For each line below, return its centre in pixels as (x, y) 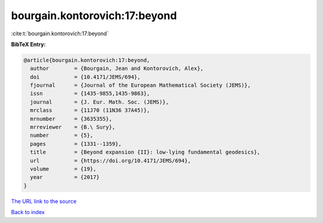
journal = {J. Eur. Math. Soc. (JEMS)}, (100, 102)
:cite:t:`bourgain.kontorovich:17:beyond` (60, 33)
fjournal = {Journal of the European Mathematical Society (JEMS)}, (141, 85)
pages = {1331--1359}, (76, 144)
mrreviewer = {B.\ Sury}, (73, 127)
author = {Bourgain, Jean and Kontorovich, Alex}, (117, 68)
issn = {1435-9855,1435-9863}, (90, 94)
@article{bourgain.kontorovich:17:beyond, (87, 60)
